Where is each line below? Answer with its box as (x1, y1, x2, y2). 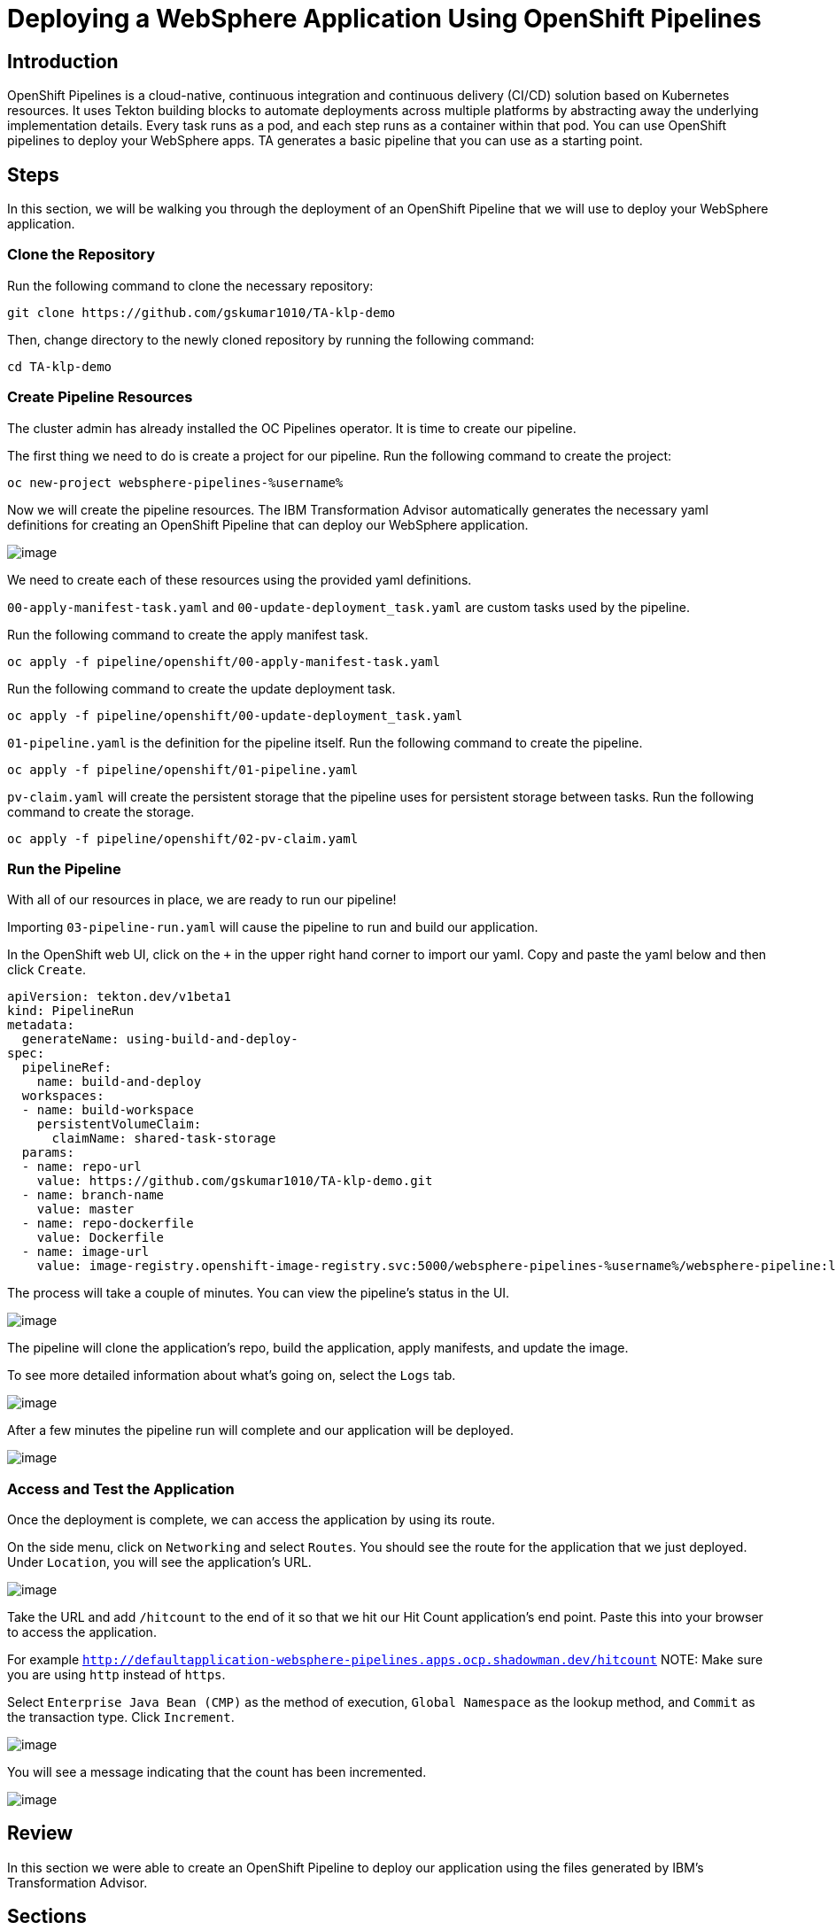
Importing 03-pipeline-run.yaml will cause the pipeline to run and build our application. (7, 919, 538, 935)
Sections (7, 1905, 87, 1928)
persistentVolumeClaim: (36, 1117, 202, 1132)
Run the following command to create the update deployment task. (7, 680, 396, 696)
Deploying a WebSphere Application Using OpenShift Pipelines (7, 4, 762, 34)
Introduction (7, 50, 119, 73)
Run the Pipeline (7, 859, 121, 878)
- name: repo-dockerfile (21, 1216, 194, 1231)
